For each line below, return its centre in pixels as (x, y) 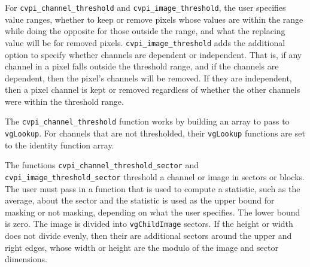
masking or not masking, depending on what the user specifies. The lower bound (153, 212)
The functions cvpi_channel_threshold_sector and (102, 165)
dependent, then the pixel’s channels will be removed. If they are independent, (148, 78)
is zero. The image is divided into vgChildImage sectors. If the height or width (149, 224)
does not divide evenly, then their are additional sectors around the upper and (148, 236)
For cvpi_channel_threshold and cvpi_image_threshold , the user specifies (145, 7)
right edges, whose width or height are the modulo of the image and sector (142, 247)
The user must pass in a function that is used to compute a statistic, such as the (153, 188)
